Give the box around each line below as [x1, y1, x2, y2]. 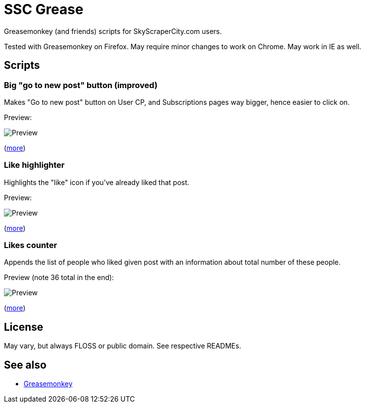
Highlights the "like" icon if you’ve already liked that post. [4, 178, 189, 187]
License [4, 320, 43, 333]
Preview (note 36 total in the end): [4, 273, 114, 282]
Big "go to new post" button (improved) [4, 80, 158, 90]
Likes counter [4, 240, 57, 250]
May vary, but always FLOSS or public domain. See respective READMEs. [4, 342, 242, 350]
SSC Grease [4, 1, 84, 18]
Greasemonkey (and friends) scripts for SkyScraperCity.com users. [4, 27, 222, 35]
